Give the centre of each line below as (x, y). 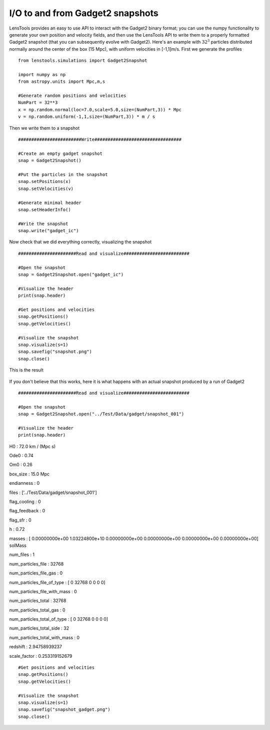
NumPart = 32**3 (38, 103)
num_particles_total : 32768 (38, 601)
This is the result (26, 370)
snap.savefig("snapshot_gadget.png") (64, 710)
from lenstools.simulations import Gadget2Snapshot (83, 61)
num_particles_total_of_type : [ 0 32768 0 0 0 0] (59, 619)
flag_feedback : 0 (27, 511)
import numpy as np (42, 74)
